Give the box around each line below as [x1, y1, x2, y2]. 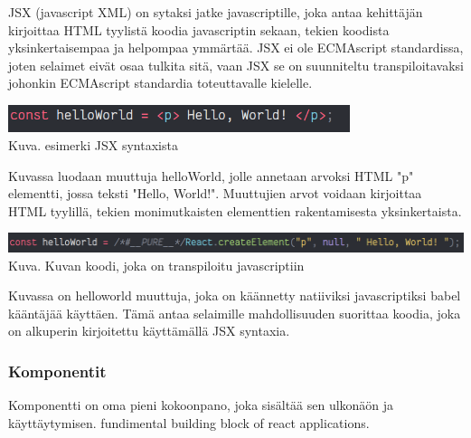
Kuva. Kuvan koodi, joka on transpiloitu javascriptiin [8, 255, 305, 274]
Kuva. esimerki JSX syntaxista [8, 135, 178, 154]
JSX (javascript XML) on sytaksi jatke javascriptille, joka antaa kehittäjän [8, 3, 423, 21]
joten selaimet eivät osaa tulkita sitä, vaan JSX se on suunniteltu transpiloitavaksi [8, 55, 464, 74]
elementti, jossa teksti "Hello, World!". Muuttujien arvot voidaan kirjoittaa [8, 184, 422, 203]
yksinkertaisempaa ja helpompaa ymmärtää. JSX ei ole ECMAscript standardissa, [8, 38, 464, 57]
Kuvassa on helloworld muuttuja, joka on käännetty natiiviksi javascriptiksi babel [8, 286, 461, 305]
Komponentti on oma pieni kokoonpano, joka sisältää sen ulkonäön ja [8, 395, 394, 414]
